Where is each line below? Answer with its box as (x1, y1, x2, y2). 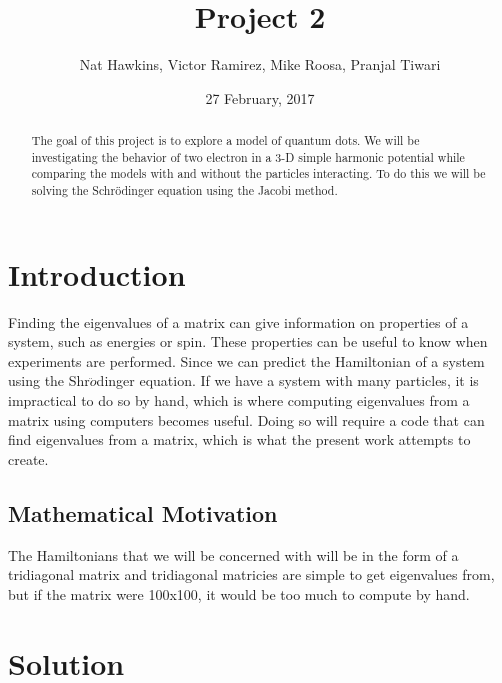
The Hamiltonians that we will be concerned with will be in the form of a (8, 544, 459, 565)
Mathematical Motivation (8, 497, 278, 528)
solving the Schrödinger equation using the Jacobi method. (31, 182, 338, 199)
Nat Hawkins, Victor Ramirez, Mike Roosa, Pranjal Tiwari (79, 54, 441, 75)
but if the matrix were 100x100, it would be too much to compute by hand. (8, 583, 470, 604)
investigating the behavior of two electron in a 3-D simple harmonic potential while (31, 148, 465, 165)
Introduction (8, 253, 186, 294)
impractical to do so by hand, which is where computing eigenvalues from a (8, 390, 470, 411)
